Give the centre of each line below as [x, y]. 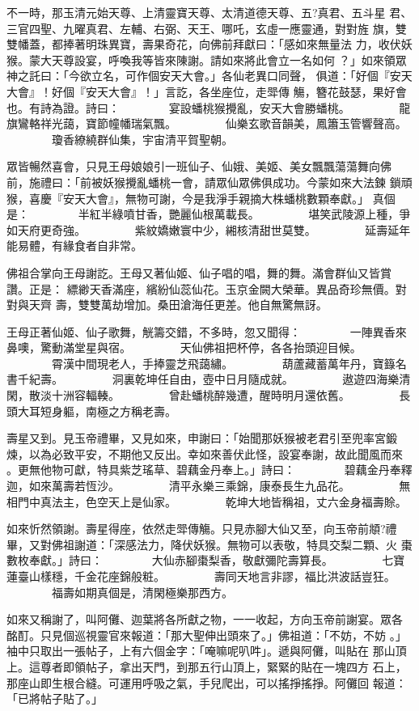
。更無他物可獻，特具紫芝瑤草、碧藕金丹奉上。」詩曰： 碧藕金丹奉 [204, 470]
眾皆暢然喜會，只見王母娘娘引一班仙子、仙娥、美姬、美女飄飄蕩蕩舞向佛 [199, 166]
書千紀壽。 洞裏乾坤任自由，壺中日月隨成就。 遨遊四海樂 [203, 379]
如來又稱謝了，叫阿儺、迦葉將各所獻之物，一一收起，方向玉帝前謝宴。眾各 [205, 619]
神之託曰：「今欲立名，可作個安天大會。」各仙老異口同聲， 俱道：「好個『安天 [209, 76]
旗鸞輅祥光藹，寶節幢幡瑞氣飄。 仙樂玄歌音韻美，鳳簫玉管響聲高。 [207, 123]
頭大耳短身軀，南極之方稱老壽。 [91, 411]
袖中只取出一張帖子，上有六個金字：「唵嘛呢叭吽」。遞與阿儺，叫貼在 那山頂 [207, 651]
